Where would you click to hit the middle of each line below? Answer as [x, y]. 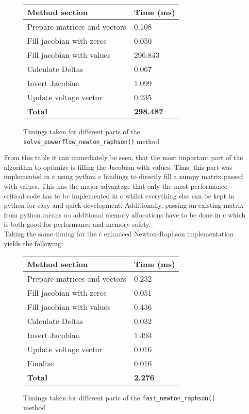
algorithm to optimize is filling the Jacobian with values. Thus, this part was [118, 167]
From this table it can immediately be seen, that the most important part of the [124, 157]
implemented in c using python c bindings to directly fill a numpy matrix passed [124, 176]
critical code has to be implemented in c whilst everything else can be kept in [119, 195]
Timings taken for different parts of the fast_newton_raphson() [119, 398]
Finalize [41, 363]
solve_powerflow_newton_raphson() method [91, 141]
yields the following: [33, 243]
